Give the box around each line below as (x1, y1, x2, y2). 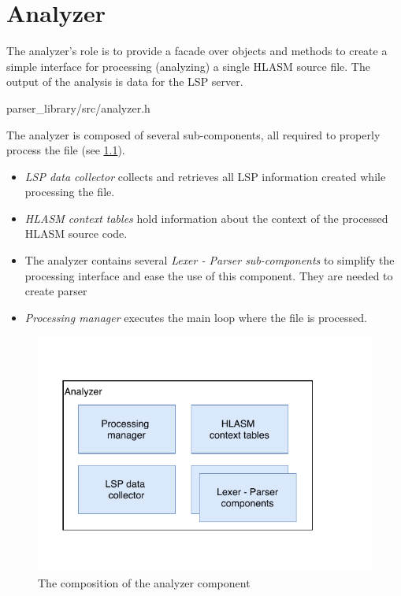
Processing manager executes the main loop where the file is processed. (24, 309, 367, 325)
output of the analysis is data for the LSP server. (6, 73, 243, 90)
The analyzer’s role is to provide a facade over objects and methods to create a (6, 43, 388, 59)
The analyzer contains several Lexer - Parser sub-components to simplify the (24, 252, 395, 268)
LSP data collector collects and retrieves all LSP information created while (24, 168, 386, 184)
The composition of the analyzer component (38, 575, 251, 591)
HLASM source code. (24, 225, 128, 242)
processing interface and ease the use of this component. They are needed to (24, 267, 393, 283)
